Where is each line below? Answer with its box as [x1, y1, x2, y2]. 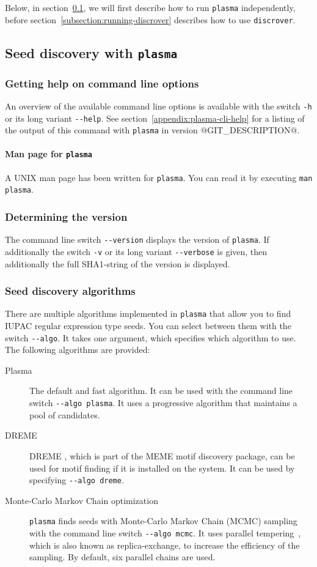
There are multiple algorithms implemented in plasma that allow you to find [5, 307, 291, 320]
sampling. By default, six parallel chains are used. [29, 550, 216, 563]
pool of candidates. [29, 408, 100, 421]
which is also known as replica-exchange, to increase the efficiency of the [29, 538, 300, 551]
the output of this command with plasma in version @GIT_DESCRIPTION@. [5, 124, 300, 136]
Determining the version [5, 209, 128, 224]
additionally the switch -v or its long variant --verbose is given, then [5, 245, 268, 258]
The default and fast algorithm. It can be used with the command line [29, 384, 293, 397]
